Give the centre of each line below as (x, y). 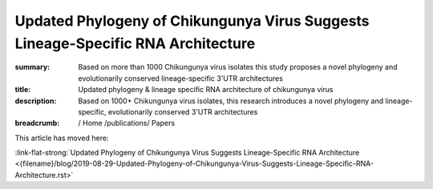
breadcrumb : (37, 123)
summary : (32, 67)
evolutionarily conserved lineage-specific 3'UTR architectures (181, 78)
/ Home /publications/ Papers (127, 123)
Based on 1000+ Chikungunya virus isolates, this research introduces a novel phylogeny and (231, 101)
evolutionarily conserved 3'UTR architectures (183, 111)
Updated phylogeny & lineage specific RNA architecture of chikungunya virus (206, 90)
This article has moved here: (62, 138)
